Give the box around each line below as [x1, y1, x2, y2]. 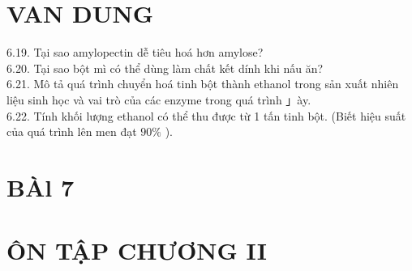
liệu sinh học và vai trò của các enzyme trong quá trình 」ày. [6, 91, 311, 108]
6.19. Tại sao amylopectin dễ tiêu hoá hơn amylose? [6, 44, 264, 61]
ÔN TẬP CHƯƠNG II [6, 234, 267, 267]
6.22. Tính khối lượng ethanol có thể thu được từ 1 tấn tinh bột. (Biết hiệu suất [6, 107, 406, 124]
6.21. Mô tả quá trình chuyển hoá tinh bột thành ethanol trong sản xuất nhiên [6, 75, 399, 92]
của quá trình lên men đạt [6, 123, 137, 140]
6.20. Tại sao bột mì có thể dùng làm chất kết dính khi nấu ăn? [6, 59, 324, 76]
